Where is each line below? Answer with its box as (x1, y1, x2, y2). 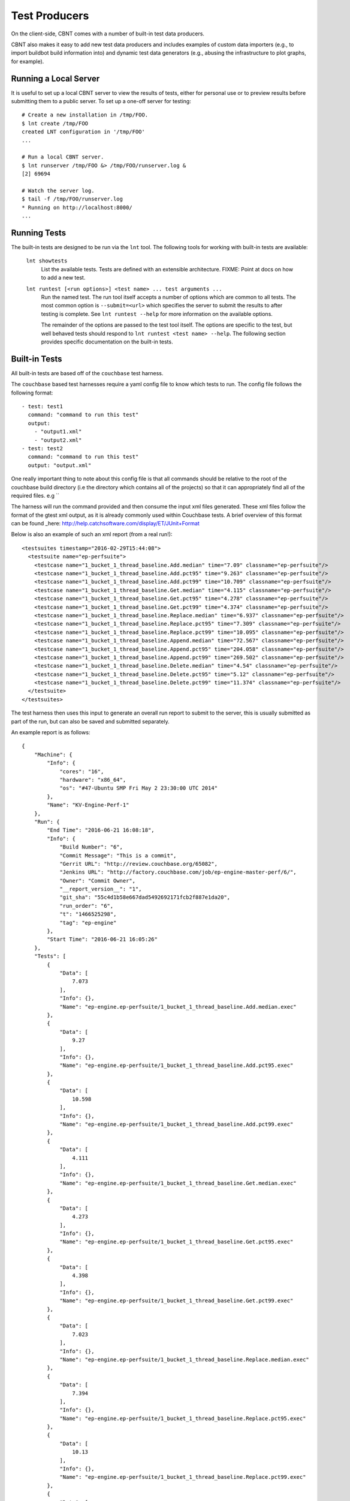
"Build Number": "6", (59, 844, 123, 851)
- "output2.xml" (34, 436, 82, 444)
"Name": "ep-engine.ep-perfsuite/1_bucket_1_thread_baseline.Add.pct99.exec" (59, 1121, 294, 1128)
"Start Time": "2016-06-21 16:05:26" (47, 936, 158, 943)
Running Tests (11, 228, 66, 238)
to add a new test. (41, 274, 86, 282)
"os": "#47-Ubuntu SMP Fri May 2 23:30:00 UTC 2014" (59, 785, 218, 792)
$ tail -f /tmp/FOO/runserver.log (22, 196, 123, 202)
